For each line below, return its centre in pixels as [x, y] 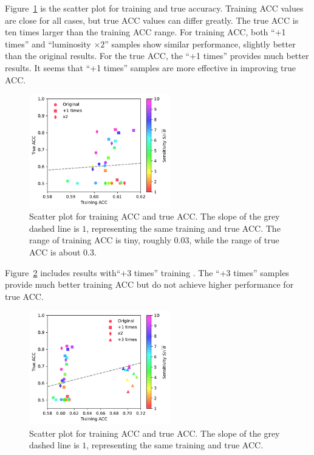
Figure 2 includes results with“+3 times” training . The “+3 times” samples [147, 272]
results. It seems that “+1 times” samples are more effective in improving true [150, 67]
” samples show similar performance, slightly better [200, 43]
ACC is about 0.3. [63, 252]
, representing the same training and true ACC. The [183, 228]
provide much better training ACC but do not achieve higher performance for [149, 284]
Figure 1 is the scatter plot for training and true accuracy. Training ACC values [154, 8]
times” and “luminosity [48, 43]
